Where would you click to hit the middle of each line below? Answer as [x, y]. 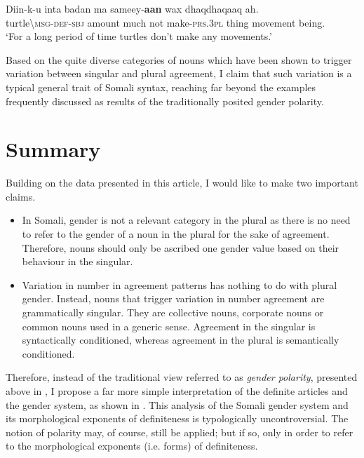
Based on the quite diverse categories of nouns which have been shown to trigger [179, 59]
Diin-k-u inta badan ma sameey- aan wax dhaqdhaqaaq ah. [132, 8]
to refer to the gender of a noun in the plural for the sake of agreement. [176, 234]
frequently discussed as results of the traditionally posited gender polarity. [165, 101]
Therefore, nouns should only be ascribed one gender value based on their [181, 247]
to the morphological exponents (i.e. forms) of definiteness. [132, 446]
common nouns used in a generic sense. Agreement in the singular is [169, 326]
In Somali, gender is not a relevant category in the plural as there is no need [186, 220]
